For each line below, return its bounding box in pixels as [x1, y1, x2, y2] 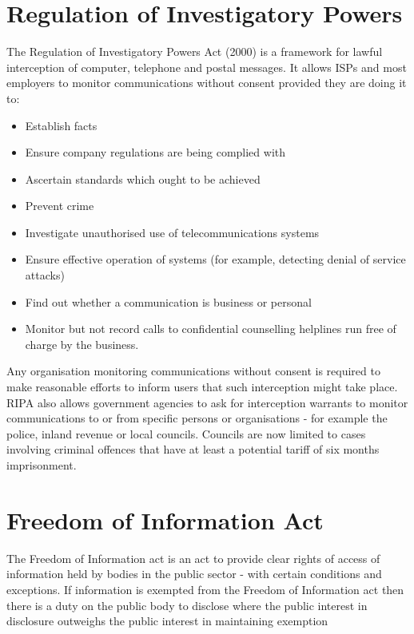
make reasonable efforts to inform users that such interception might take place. [6, 378, 398, 395]
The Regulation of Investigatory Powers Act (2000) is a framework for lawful [6, 43, 383, 60]
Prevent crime [25, 197, 94, 214]
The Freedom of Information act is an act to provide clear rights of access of [6, 549, 380, 566]
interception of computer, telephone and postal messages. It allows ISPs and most [6, 58, 407, 75]
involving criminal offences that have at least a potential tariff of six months [6, 441, 380, 458]
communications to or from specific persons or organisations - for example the [6, 410, 388, 426]
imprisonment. [6, 457, 77, 473]
